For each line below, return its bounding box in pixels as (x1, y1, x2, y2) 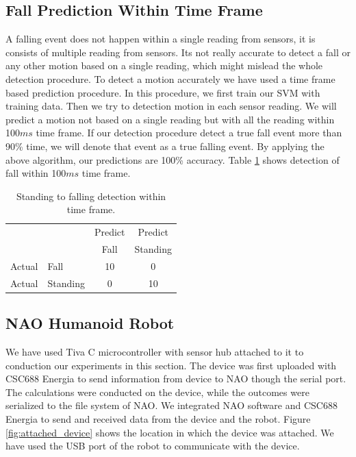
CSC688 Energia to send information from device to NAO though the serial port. (5, 371, 346, 386)
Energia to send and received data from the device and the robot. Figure (5, 411, 311, 425)
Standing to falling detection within (16, 188, 166, 203)
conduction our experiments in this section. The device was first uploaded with (5, 358, 337, 372)
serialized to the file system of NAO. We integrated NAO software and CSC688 (5, 398, 338, 412)
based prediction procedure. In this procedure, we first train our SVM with (5, 85, 320, 99)
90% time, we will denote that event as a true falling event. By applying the (5, 138, 325, 153)
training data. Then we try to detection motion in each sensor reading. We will (5, 99, 337, 113)
